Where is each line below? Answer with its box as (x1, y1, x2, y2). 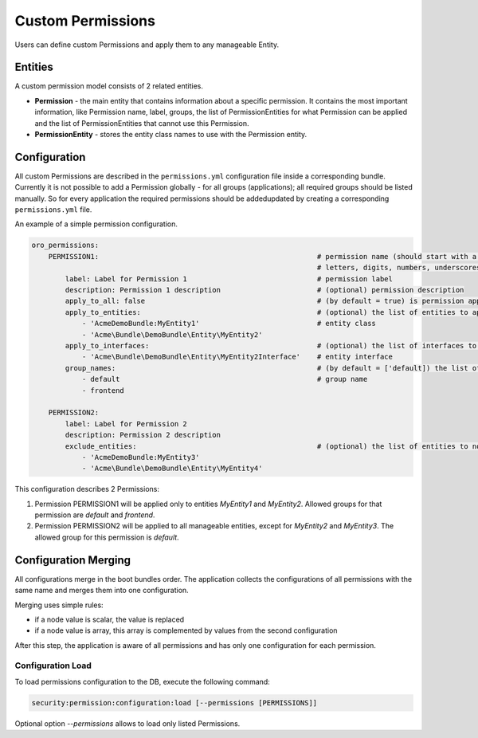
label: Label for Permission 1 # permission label (65, 274, 394, 283)
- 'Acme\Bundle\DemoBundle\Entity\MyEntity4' (81, 464, 263, 473)
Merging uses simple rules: (14, 600, 104, 610)
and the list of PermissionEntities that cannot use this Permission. (34, 118, 250, 128)
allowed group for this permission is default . (34, 532, 179, 542)
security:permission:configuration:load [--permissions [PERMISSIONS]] (31, 698, 318, 707)
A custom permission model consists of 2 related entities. (14, 81, 203, 91)
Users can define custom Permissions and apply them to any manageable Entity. (14, 40, 279, 49)
